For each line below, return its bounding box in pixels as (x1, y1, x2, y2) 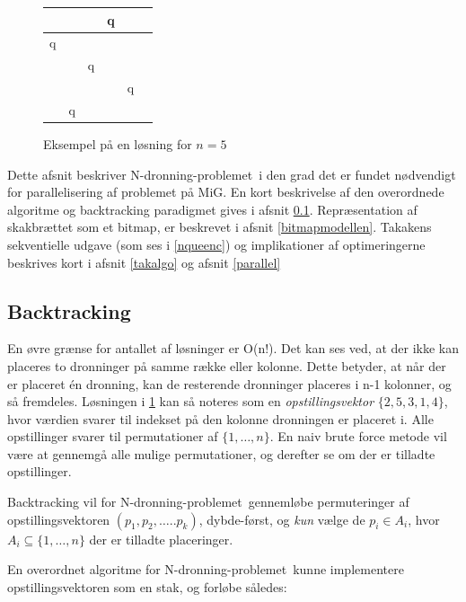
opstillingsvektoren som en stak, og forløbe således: (7, 577, 287, 596)
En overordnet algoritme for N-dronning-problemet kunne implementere (7, 560, 404, 579)
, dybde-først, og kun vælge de (198, 509, 365, 528)
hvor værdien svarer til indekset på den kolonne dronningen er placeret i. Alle (7, 409, 434, 428)
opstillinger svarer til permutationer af (7, 427, 218, 446)
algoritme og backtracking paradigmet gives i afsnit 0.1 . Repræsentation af (7, 199, 418, 218)
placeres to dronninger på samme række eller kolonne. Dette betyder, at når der (7, 356, 446, 375)
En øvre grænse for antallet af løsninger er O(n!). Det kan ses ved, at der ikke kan (7, 339, 459, 358)
